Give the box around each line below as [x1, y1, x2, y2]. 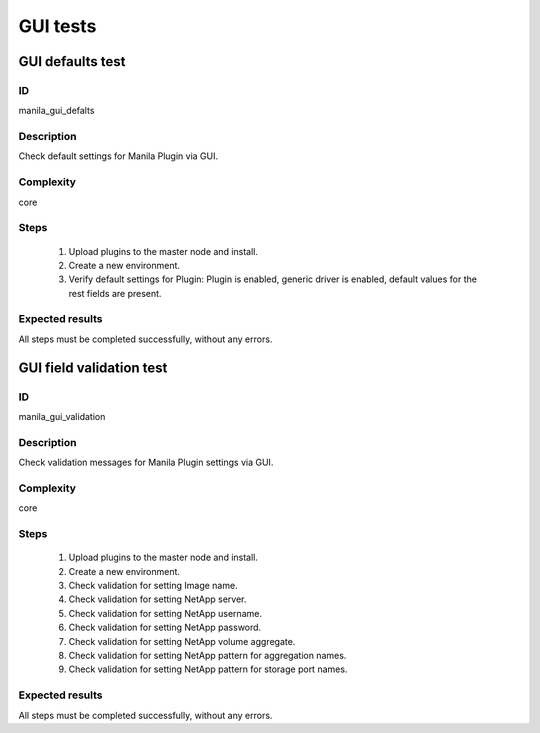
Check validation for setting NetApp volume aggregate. [68, 635, 296, 647]
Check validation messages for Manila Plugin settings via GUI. [18, 456, 274, 469]
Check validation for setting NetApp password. [68, 621, 262, 634]
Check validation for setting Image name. [68, 580, 239, 592]
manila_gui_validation [18, 411, 106, 423]
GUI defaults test [18, 53, 126, 70]
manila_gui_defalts [18, 105, 95, 117]
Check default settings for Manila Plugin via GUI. [18, 150, 219, 162]
